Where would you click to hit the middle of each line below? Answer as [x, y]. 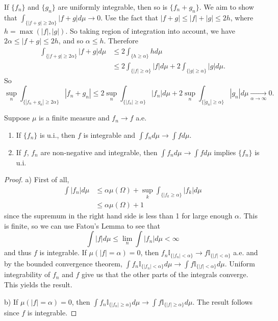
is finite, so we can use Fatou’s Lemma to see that [82, 225]
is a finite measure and [74, 118]
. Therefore [121, 41]
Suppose [17, 118]
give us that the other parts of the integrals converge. [165, 274]
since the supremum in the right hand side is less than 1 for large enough [118, 216]
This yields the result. [38, 284]
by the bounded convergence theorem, [63, 263]
